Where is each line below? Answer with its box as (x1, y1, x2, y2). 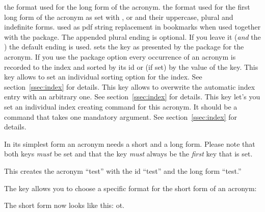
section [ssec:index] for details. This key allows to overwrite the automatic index (4, 81, 255, 92)
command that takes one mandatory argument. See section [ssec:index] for (4, 111, 237, 122)
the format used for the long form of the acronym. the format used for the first (4, 2, 250, 12)
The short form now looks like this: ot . (4, 200, 124, 210)
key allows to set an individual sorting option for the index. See (4, 71, 202, 82)
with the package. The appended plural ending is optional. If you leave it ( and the (4, 31, 261, 42)
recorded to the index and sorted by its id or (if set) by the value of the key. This (4, 61, 258, 72)
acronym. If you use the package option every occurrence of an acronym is (4, 51, 236, 62)
